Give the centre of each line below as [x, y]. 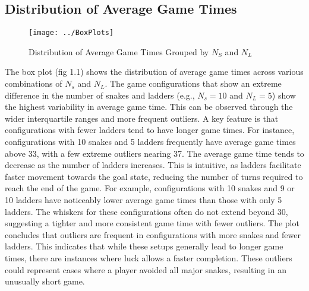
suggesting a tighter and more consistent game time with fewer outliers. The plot [152, 223]
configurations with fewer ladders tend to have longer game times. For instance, [150, 130]
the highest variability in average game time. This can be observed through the [149, 107]
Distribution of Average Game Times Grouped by [119, 51]
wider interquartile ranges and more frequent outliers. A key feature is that [142, 118]
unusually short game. [45, 281]
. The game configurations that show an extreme [193, 83]
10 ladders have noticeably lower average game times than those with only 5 [144, 199]
